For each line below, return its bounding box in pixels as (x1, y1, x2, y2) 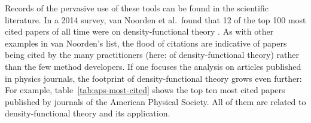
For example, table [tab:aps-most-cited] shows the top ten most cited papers (5, 84, 285, 96)
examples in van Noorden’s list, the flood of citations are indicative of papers (5, 36, 287, 49)
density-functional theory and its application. (5, 107, 170, 119)
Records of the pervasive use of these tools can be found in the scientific (5, 2, 269, 14)
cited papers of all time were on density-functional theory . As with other (5, 25, 274, 38)
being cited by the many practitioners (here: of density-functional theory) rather (5, 48, 299, 61)
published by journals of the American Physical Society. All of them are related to (5, 95, 306, 107)
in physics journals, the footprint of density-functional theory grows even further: (5, 72, 302, 84)
